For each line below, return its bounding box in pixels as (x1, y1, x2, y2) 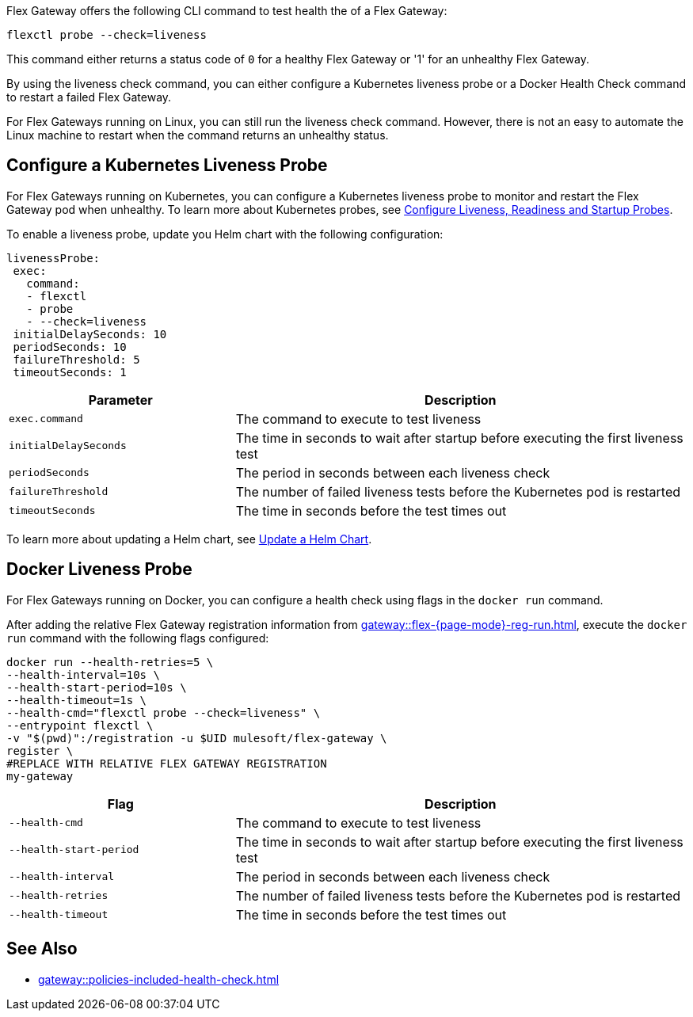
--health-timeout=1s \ (6, 693, 147, 707)
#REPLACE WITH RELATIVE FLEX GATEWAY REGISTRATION (6, 756, 327, 770)
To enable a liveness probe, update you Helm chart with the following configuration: (6, 227, 444, 241)
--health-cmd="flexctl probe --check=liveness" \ (6, 706, 321, 719)
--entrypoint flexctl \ (6, 718, 154, 732)
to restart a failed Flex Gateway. (6, 90, 172, 104)
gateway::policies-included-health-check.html (38, 972, 280, 986)
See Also (6, 939, 78, 959)
